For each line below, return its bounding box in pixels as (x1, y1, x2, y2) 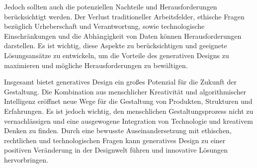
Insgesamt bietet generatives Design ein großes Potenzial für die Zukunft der (4, 77, 237, 87)
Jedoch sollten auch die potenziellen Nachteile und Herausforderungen (4, 1, 217, 11)
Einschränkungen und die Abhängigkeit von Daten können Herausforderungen (4, 30, 242, 41)
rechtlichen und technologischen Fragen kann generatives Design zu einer (4, 135, 226, 145)
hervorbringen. (4, 154, 48, 165)
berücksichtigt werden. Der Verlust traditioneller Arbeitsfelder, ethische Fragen (4, 11, 245, 21)
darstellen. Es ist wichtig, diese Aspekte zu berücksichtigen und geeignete (4, 40, 227, 51)
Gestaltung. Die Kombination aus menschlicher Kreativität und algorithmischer (4, 86, 247, 96)
